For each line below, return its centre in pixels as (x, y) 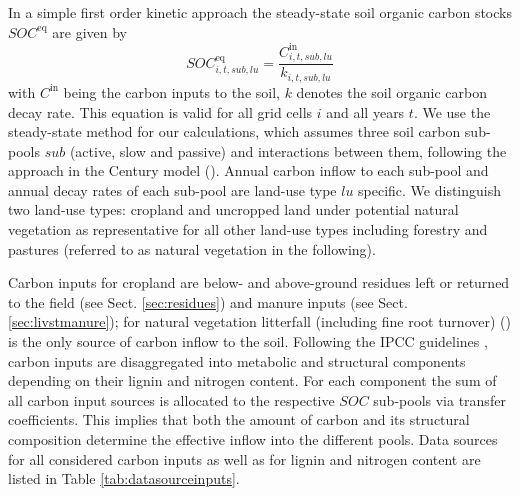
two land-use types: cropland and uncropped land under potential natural (233, 209)
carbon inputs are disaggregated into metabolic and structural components (237, 360)
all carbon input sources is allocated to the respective (171, 399)
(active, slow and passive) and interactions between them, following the (288, 150)
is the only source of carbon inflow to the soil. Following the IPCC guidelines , (248, 341)
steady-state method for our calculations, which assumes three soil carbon (234, 131)
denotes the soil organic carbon (391, 91)
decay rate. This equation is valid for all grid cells (160, 111)
